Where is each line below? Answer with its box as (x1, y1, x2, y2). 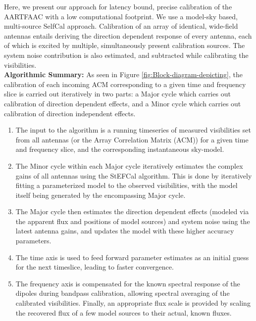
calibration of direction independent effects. (4, 108, 136, 118)
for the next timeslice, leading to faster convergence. (15, 262, 174, 272)
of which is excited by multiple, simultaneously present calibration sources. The (4, 40, 245, 50)
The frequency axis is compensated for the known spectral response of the (15, 278, 240, 288)
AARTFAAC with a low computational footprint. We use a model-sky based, (4, 11, 238, 21)
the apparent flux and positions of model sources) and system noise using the (15, 216, 250, 226)
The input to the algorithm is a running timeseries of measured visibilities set (15, 125, 251, 135)
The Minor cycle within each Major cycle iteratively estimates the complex (15, 160, 243, 171)
